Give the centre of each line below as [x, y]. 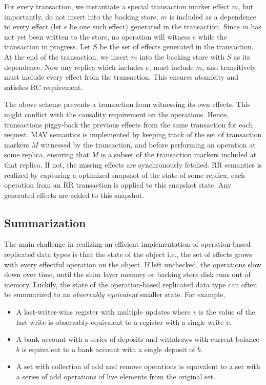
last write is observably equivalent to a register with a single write [120, 322]
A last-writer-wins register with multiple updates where [103, 312]
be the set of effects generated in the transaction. [177, 47]
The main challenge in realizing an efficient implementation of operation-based [127, 244]
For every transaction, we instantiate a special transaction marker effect [117, 6]
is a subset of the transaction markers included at [179, 154]
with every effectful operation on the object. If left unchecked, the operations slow [133, 264]
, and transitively [229, 67]
